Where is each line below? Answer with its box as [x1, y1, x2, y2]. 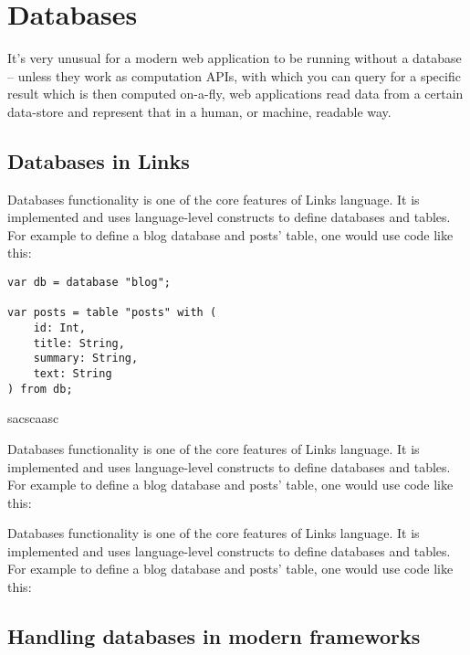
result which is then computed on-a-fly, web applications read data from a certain [7, 84, 464, 103]
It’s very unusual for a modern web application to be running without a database [7, 48, 462, 68]
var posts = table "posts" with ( [7, 306, 217, 320]
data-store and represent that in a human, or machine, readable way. [7, 101, 392, 121]
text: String [33, 367, 112, 381]
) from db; [7, 382, 73, 396]
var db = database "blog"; [7, 276, 171, 290]
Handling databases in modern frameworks [7, 622, 421, 650]
